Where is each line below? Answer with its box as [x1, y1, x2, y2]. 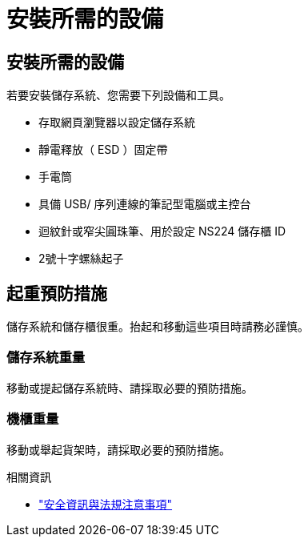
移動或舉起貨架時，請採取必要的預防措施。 [6, 442, 230, 457]
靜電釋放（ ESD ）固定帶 [38, 143, 168, 157]
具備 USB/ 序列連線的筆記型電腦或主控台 [38, 197, 251, 211]
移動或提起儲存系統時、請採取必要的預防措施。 [6, 380, 253, 395]
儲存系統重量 [6, 349, 86, 366]
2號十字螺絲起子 [38, 251, 124, 266]
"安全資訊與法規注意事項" [38, 497, 173, 511]
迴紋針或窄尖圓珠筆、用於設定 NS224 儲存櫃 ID [38, 224, 286, 239]
